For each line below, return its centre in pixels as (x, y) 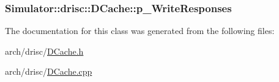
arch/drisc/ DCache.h (44, 51)
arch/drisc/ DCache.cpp (49, 71)
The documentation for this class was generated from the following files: (140, 31)
